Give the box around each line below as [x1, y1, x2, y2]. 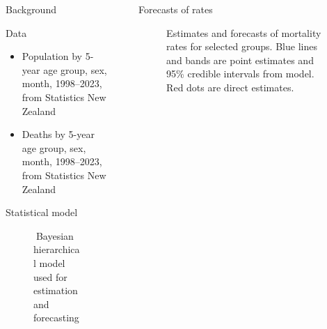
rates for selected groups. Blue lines [166, 39, 317, 54]
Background [6, 2, 56, 16]
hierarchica [33, 242, 80, 257]
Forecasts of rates [138, 2, 213, 16]
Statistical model [6, 205, 78, 220]
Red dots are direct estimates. [166, 79, 294, 94]
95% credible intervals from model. [166, 66, 314, 81]
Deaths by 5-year [22, 127, 95, 141]
